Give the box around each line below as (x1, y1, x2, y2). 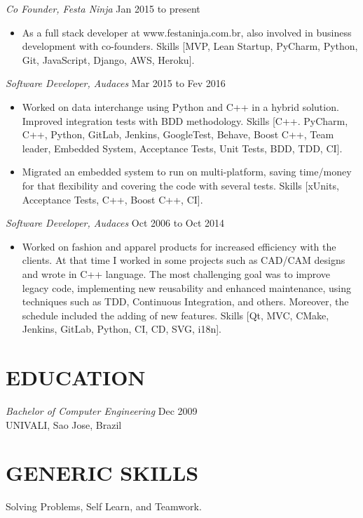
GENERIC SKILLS (6, 458, 199, 487)
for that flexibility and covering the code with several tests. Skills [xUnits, (22, 178, 339, 192)
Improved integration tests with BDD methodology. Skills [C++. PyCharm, (22, 113, 348, 128)
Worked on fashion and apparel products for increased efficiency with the (22, 239, 336, 253)
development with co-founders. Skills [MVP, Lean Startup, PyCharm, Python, (22, 39, 358, 53)
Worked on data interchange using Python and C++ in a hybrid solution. (22, 99, 339, 114)
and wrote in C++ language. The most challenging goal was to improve (22, 266, 331, 281)
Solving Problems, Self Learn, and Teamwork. (6, 499, 202, 514)
